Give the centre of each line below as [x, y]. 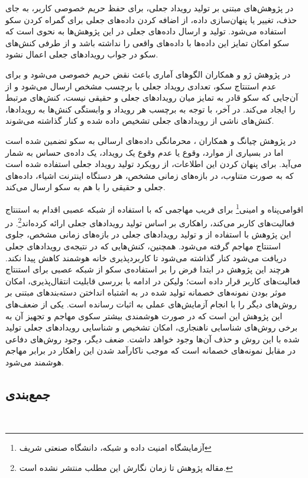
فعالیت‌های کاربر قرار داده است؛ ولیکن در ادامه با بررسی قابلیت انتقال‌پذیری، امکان [153, 280]
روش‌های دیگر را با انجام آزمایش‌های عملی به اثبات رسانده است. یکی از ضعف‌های [151, 304]
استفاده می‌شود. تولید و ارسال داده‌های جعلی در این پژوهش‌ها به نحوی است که [146, 31]
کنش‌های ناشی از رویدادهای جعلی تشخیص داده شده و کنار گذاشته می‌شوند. [140, 121]
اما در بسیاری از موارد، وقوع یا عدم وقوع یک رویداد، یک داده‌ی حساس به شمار [145, 152]
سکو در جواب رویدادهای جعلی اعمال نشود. [82, 54]
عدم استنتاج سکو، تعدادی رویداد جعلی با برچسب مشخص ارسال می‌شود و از [141, 86]
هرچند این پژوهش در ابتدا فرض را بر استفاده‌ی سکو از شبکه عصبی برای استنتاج [148, 269]
